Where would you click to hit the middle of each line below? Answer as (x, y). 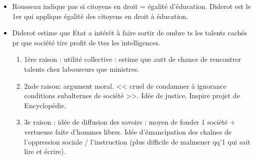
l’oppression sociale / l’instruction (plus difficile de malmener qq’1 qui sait (137, 141)
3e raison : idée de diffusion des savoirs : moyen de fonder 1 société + (130, 122)
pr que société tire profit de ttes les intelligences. (86, 42)
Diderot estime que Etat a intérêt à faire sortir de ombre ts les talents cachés (129, 33)
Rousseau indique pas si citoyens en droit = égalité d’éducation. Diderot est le (131, 6)
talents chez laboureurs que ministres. (82, 69)
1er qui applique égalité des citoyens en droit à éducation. (100, 16)
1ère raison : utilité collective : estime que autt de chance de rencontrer (133, 59)
